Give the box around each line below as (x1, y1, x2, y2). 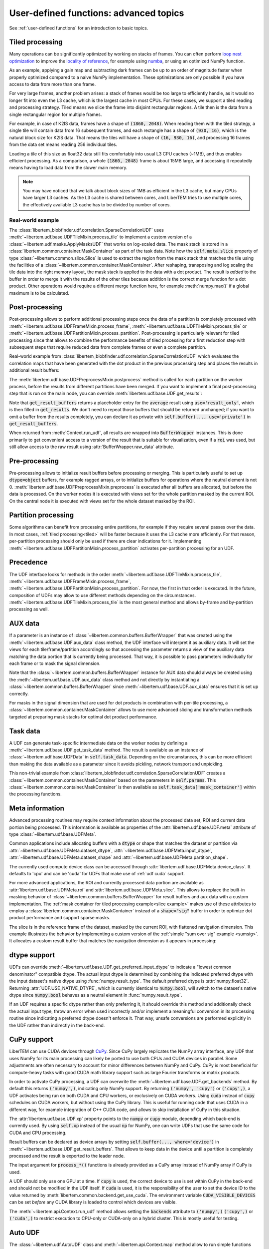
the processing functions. (9, 791, 62, 797)
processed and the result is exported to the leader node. (9, 1153, 125, 1159)
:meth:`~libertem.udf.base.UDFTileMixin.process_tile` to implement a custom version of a (9, 234, 192, 240)
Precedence (9, 558, 48, 567)
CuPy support (9, 1035, 53, 1044)
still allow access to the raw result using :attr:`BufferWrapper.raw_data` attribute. (9, 444, 174, 450)
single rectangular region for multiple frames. (9, 111, 102, 117)
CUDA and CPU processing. (9, 1130, 67, 1136)
